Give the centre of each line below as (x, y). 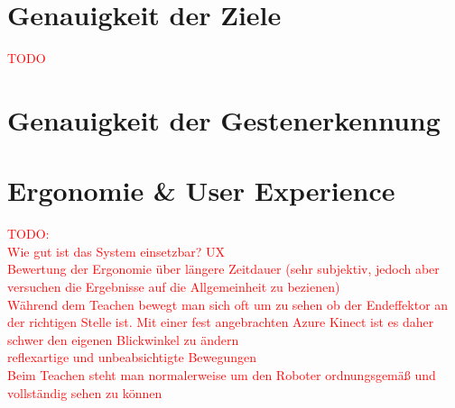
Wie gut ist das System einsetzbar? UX (116, 251)
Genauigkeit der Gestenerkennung (224, 119)
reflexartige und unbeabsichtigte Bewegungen (132, 357)
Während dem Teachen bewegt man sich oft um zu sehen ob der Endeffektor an (228, 304)
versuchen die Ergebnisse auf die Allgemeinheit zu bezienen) (174, 286)
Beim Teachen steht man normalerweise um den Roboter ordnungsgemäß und (222, 374)
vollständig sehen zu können (85, 392)
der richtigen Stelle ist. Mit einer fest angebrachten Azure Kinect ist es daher (221, 322)
